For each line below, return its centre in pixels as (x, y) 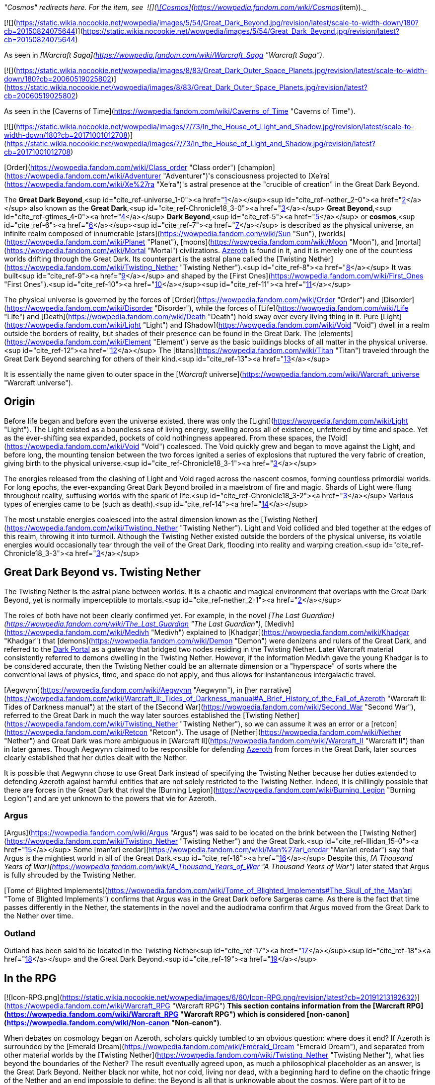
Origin (20, 402)
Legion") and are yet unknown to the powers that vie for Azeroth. (110, 798)
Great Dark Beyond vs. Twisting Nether (103, 572)
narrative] (276, 690)
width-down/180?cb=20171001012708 (66, 135)
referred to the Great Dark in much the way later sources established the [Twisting (139, 715)
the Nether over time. (39, 916)
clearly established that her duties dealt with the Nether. (96, 757)
